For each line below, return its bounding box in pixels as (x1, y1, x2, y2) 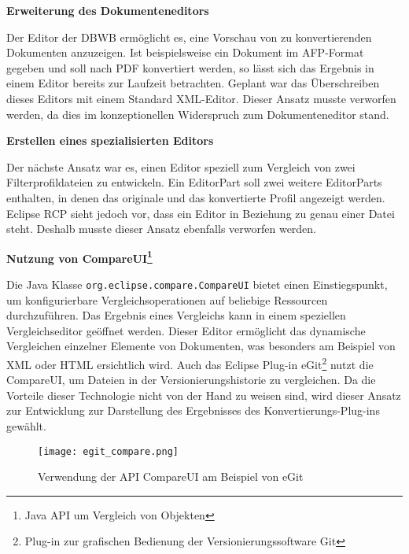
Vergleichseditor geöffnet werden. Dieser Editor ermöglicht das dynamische (6, 322, 366, 338)
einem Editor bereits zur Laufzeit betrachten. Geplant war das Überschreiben (6, 75, 380, 91)
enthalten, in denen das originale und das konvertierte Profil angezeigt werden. (6, 189, 385, 205)
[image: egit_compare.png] (38, 445, 179, 457)
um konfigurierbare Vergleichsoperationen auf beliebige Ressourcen (6, 291, 328, 308)
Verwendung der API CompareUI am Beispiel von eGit (38, 468, 304, 485)
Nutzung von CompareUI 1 (6, 247, 153, 266)
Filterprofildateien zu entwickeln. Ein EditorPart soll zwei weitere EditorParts (6, 174, 382, 190)
